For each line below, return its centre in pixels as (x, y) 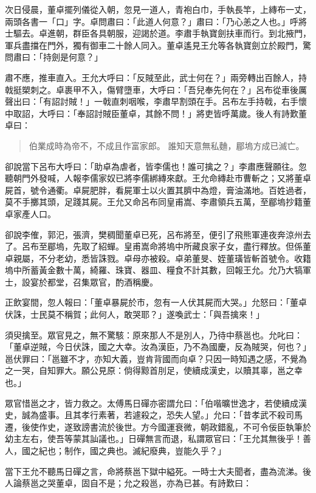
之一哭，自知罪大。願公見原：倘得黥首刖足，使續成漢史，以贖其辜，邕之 (149, 370)
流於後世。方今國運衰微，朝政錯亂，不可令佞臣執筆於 (204, 426)
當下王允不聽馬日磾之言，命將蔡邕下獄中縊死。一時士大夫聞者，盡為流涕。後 (158, 471)
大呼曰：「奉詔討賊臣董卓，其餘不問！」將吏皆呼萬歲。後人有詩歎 (168, 113)
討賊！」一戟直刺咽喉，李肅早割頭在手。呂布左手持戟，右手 (179, 101)
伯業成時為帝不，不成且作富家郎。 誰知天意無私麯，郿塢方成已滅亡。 (167, 145)
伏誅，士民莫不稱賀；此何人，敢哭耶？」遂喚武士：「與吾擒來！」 (135, 314)
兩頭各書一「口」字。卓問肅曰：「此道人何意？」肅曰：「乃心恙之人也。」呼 (152, 21)
